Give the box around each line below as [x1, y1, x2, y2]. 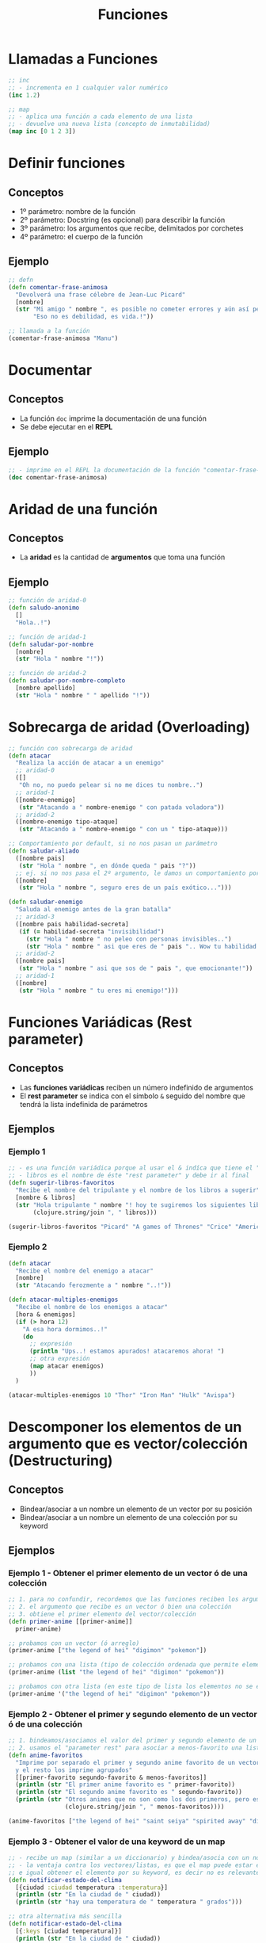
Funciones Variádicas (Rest [8, 1013, 192, 1031]
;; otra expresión [28, 1355, 90, 1363]
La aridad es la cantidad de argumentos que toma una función [19, 552, 226, 562]
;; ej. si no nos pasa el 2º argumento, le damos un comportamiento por [15, 869, 260, 877]
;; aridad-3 [15, 913, 55, 921]
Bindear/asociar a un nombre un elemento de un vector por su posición [19, 1504, 253, 1514]
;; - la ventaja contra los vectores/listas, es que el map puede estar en [8, 1861, 264, 1869]
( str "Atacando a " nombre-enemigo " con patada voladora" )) [18, 803, 225, 811]
